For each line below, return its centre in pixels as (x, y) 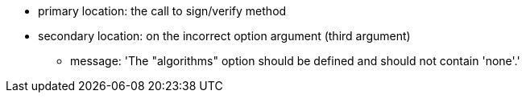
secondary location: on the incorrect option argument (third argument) (224, 36)
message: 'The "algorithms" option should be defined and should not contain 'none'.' (295, 61)
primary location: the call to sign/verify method (162, 11)
